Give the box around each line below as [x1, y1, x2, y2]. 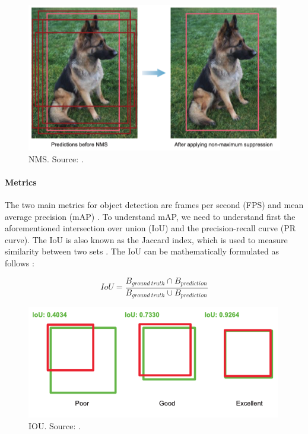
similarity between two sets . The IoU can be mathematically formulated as [5, 245, 279, 257]
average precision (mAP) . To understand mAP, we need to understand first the [5, 210, 296, 222]
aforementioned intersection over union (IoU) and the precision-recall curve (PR [5, 222, 296, 234]
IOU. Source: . [28, 420, 81, 432]
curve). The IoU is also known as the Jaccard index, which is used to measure [5, 233, 288, 246]
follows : [5, 256, 34, 269]
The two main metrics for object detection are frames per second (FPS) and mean [5, 198, 304, 210]
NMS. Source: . [28, 152, 84, 165]
